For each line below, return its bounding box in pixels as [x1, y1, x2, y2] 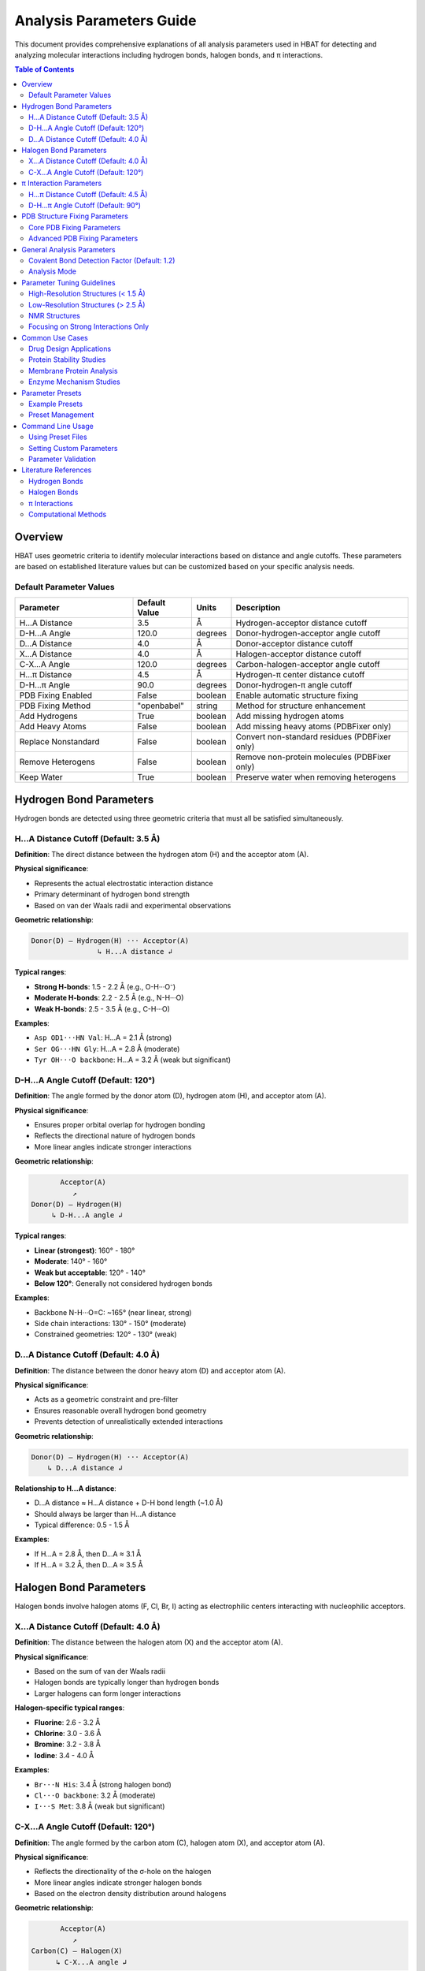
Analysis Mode [28, 266, 77, 276]
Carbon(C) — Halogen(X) [31, 1947, 124, 1955]
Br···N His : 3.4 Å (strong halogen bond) [34, 1779, 172, 1789]
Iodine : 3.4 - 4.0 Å [34, 1750, 94, 1760]
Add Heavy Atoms [19, 721, 87, 732]
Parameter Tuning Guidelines [21, 278, 116, 287]
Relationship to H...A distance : [14, 1483, 117, 1493]
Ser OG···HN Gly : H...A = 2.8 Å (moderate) [34, 1044, 180, 1053]
